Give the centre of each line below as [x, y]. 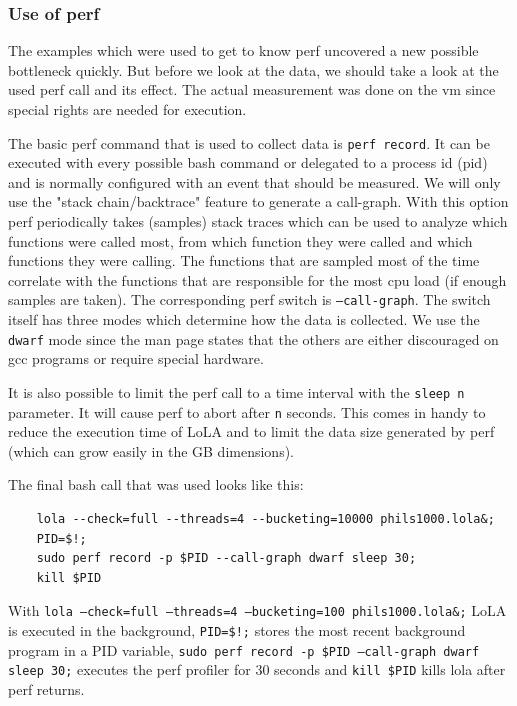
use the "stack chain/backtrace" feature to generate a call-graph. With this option [258, 201]
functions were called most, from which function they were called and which [240, 240]
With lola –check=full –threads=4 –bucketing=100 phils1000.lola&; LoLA [257, 610]
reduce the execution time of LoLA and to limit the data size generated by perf [251, 431]
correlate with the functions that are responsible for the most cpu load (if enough [257, 279]
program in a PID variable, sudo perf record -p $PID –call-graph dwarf [244, 649]
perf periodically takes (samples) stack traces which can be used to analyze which [258, 221]
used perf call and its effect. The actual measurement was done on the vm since [252, 89]
